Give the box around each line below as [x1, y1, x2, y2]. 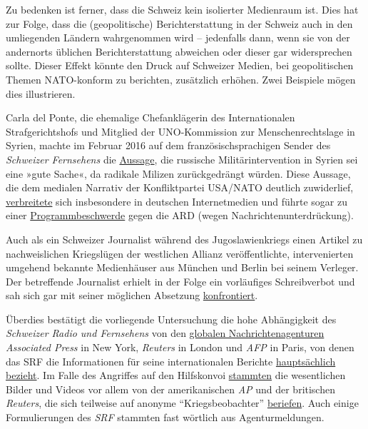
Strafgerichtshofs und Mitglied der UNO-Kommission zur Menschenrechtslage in [6, 123, 355, 138]
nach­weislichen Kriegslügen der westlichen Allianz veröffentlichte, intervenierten [6, 246, 354, 261]
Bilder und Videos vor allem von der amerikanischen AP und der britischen [6, 381, 335, 396]
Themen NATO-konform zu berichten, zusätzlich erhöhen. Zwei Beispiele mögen [6, 71, 356, 86]
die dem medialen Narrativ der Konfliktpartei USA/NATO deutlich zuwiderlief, [6, 180, 354, 195]
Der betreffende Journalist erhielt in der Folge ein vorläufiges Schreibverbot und [6, 273, 355, 288]
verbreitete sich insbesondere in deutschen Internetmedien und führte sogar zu [6, 193, 347, 208]
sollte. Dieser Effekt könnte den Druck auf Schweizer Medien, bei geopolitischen [6, 58, 354, 73]
